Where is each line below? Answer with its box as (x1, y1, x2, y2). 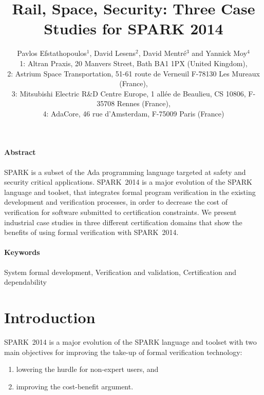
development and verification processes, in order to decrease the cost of (4, 196, 228, 207)
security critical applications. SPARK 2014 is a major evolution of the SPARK (4, 176, 252, 187)
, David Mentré (138, 48, 186, 58)
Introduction (4, 307, 96, 327)
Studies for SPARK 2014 (44, 18, 223, 39)
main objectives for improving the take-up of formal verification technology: (4, 346, 242, 357)
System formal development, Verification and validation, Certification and (4, 266, 237, 277)
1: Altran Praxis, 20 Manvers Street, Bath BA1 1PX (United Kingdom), (20, 57, 248, 68)
